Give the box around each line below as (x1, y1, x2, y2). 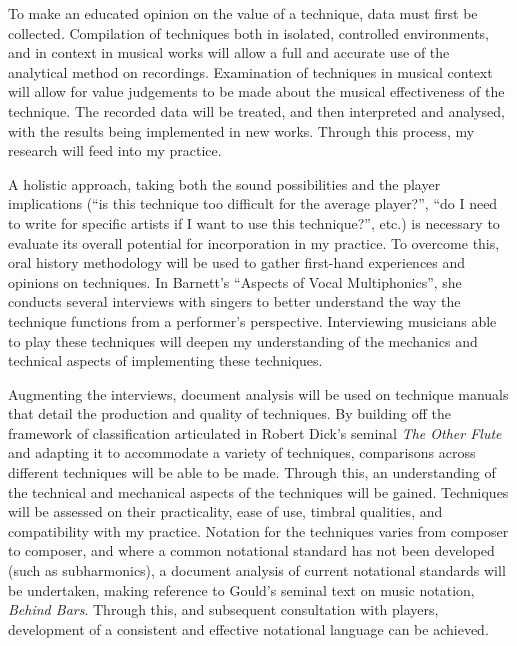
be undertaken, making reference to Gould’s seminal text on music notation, (8, 579, 475, 600)
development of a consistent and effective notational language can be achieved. (8, 618, 489, 639)
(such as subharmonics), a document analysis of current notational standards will (8, 560, 506, 581)
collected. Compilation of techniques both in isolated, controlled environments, (8, 22, 489, 43)
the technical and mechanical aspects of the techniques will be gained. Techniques (8, 481, 509, 502)
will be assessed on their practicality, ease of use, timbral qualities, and (8, 501, 443, 522)
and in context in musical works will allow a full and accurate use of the (8, 42, 450, 63)
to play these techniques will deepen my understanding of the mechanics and (8, 330, 478, 351)
